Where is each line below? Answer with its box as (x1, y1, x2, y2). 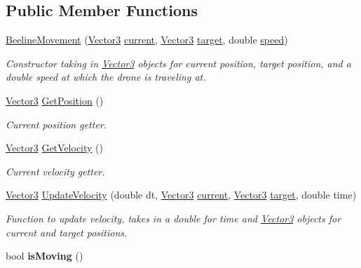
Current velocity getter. (6, 163, 105, 178)
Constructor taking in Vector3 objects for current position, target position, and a (6, 55, 351, 70)
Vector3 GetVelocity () (6, 140, 103, 155)
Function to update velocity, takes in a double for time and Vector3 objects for (6, 210, 341, 225)
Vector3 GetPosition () (6, 93, 104, 107)
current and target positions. (6, 225, 128, 239)
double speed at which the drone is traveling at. (6, 69, 206, 84)
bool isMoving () (6, 248, 83, 263)
